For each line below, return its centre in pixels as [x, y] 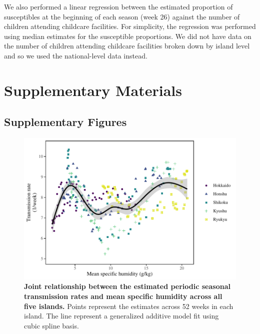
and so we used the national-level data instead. [76, 55]
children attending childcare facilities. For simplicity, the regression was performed [130, 26]
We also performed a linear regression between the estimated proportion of [118, 6]
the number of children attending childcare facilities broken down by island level [127, 46]
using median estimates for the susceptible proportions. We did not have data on [128, 36]
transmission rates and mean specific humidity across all [123, 296]
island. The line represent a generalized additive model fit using [121, 316]
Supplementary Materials [93, 90]
